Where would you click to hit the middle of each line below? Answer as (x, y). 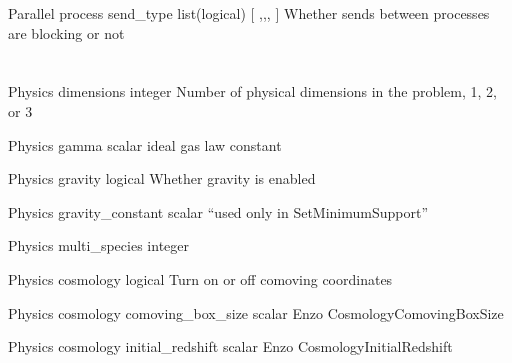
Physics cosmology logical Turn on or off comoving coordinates (200, 278)
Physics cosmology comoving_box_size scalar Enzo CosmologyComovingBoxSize (256, 312)
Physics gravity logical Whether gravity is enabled (162, 178)
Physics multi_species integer (99, 245)
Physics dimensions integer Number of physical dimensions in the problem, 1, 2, (252, 91)
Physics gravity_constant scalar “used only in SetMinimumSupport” (218, 211)
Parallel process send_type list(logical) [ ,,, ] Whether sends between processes (249, 13)
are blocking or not (66, 32)
